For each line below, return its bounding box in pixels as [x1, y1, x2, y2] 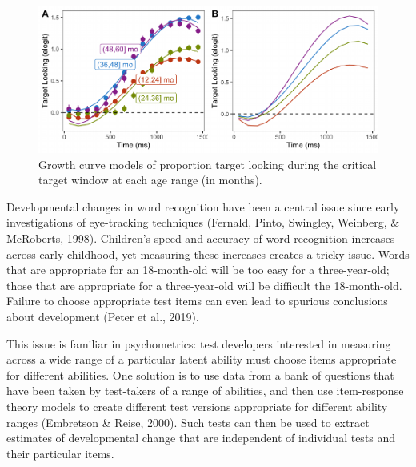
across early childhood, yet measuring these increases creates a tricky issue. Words [6, 245, 410, 262]
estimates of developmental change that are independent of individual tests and [6, 429, 396, 446]
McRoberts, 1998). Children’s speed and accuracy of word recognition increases [6, 230, 395, 247]
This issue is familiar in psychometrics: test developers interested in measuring [6, 335, 391, 352]
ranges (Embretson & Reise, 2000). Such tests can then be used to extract [6, 413, 370, 430]
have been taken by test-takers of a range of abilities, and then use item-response [6, 382, 404, 399]
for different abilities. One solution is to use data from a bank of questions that [6, 366, 394, 383]
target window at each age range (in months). [38, 171, 262, 188]
